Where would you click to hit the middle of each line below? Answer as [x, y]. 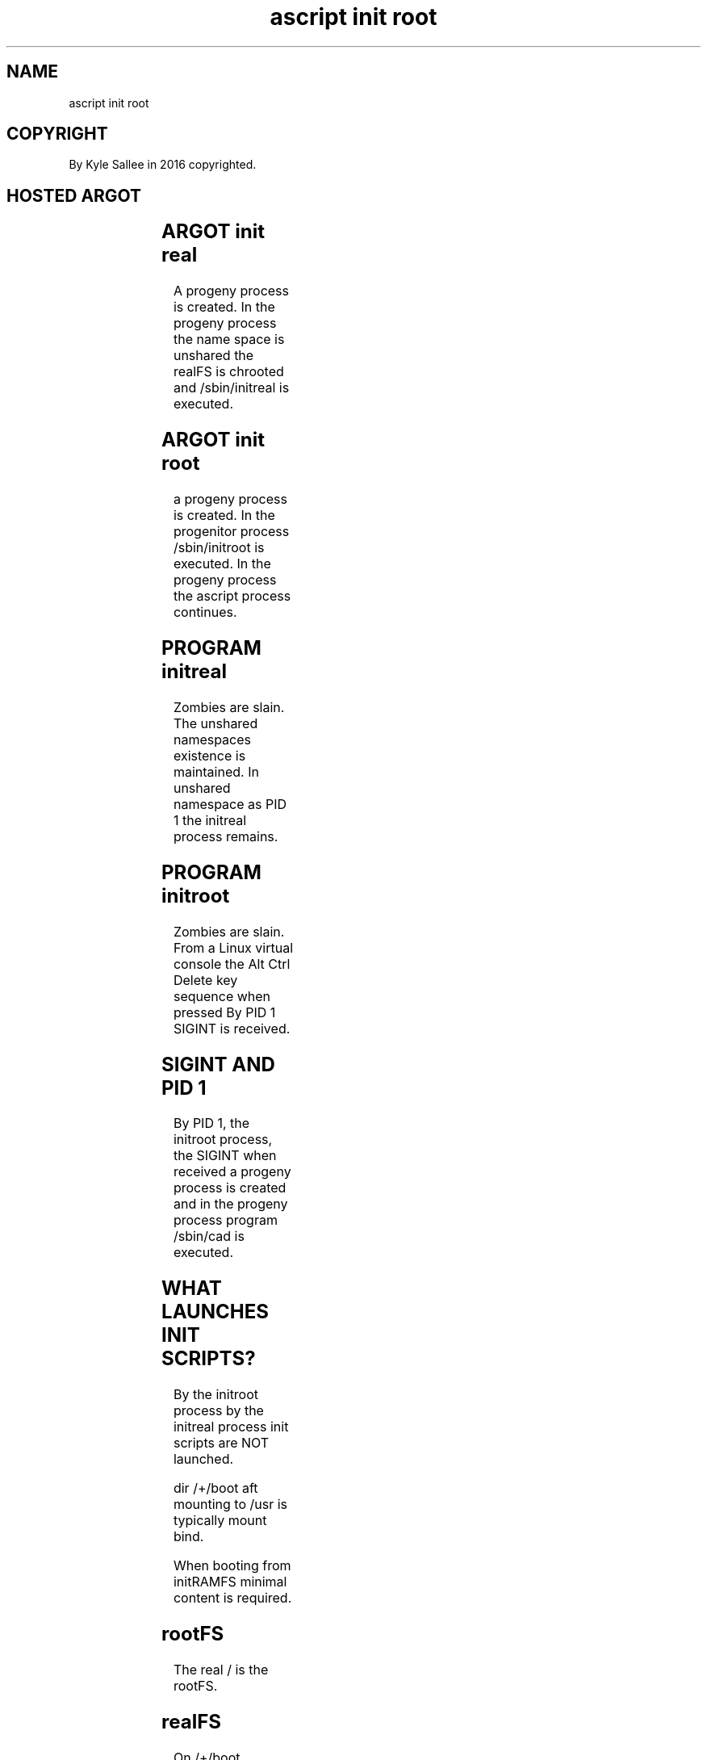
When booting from [232, 1566]
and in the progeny [230, 1204]
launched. [203, 1459]
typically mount [220, 1521]
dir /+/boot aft [215, 1488]
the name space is [229, 339]
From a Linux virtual [233, 947]
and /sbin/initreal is [231, 388]
